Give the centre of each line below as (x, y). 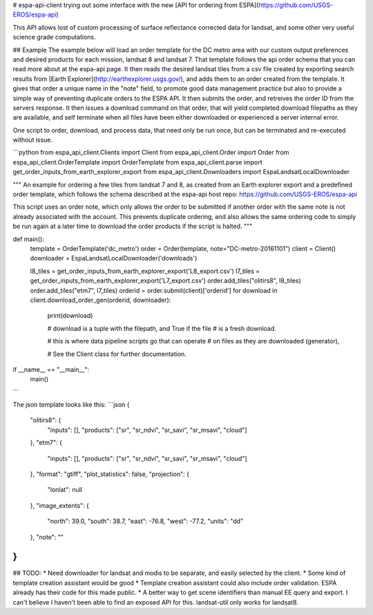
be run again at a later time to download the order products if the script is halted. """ (133, 226)
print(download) (70, 316)
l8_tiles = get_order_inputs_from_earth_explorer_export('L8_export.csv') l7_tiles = (145, 271)
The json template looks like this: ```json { (71, 405)
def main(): (28, 239)
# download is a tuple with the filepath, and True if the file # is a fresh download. (162, 328)
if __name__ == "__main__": (51, 369)
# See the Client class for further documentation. (117, 354)
